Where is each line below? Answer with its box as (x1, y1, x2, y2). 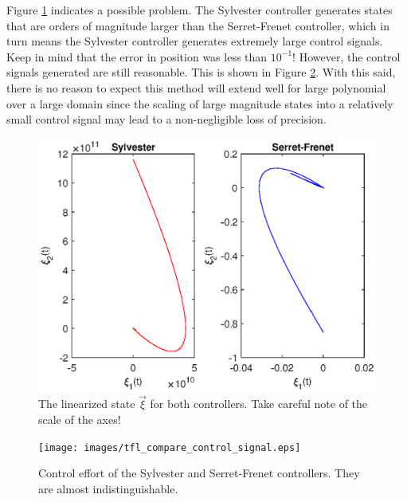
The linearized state (38, 395, 135, 412)
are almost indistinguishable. (38, 480, 178, 496)
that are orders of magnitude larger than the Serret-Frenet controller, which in (6, 17, 389, 33)
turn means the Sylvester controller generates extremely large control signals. (6, 33, 383, 49)
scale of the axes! (38, 410, 121, 427)
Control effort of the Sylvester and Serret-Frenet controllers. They (38, 465, 360, 481)
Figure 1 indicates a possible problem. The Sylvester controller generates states (6, 2, 393, 18)
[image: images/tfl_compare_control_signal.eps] (38, 441, 301, 453)
